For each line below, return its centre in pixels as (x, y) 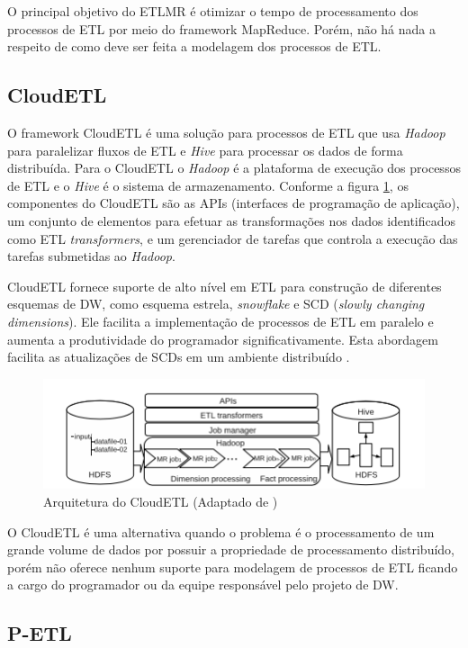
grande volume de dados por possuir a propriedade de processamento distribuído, (231, 549)
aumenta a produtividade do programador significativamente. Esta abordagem (223, 339)
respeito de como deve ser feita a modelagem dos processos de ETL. (194, 46)
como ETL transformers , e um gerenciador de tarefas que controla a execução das (233, 238)
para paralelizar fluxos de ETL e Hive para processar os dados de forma (205, 150)
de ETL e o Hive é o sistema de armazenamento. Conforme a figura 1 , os (208, 185)
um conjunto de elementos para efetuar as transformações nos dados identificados (232, 220)
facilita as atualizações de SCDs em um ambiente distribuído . (179, 357)
